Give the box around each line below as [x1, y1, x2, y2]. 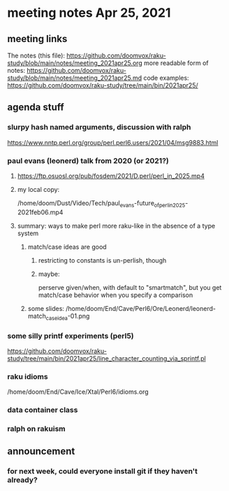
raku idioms [7, 371, 48, 381]
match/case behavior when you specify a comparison [38, 291, 193, 299]
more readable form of [144, 59, 209, 67]
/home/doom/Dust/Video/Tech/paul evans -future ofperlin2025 [17, 198, 186, 209]
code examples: [142, 74, 190, 82]
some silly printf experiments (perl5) [7, 331, 134, 340]
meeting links [7, 33, 68, 45]
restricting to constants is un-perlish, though [38, 256, 167, 264]
